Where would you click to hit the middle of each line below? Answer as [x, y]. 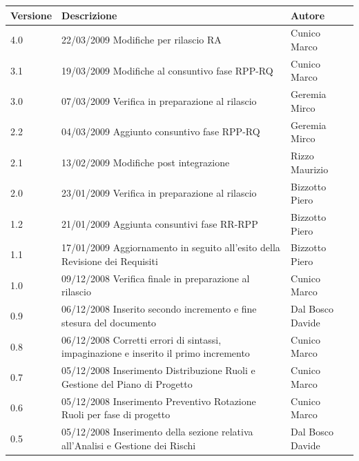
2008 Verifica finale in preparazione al [170, 278]
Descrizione [89, 15]
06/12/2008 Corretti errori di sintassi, [142, 339]
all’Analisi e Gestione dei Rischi [129, 445]
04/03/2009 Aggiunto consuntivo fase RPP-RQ [161, 131]
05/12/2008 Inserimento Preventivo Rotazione [159, 401]
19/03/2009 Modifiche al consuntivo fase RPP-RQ [167, 70]
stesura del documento [109, 322]
